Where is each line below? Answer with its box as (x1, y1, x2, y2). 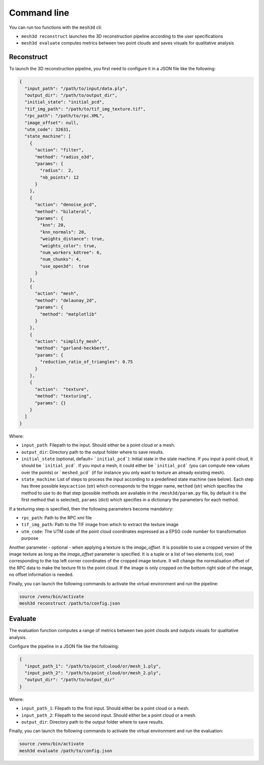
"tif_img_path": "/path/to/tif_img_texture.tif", (24, 106, 146, 112)
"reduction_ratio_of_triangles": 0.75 (40, 359, 133, 365)
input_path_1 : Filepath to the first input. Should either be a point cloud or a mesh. (21, 705, 190, 711)
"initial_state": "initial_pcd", (24, 99, 105, 105)
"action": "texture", (35, 386, 89, 392)
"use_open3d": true (40, 263, 89, 269)
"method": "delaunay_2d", (35, 297, 97, 303)
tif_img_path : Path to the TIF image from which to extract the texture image (21, 522, 179, 528)
